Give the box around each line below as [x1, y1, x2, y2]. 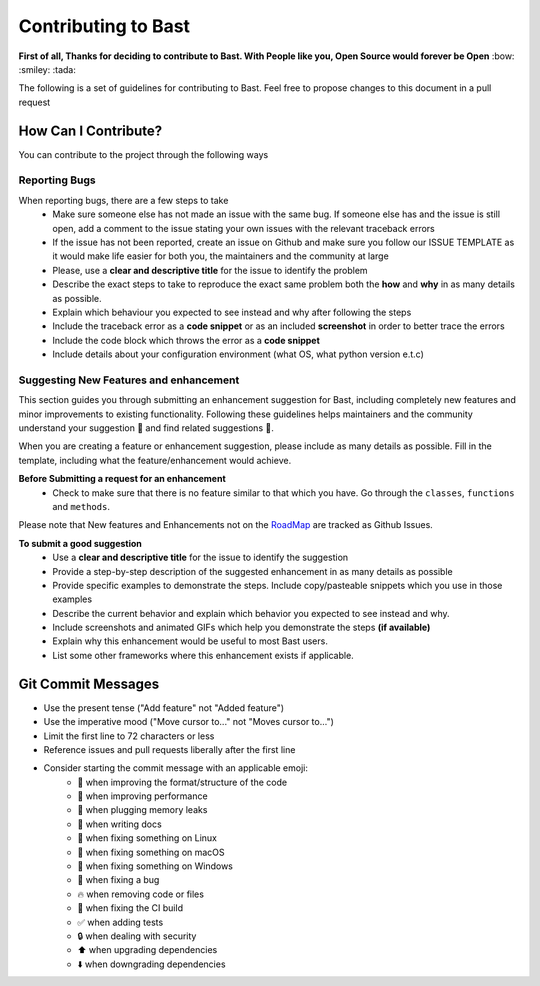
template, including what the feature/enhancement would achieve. [18, 454, 292, 466]
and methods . [52, 500, 110, 512]
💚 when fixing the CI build [77, 902, 184, 914]
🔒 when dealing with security [77, 930, 197, 942]
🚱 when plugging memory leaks [77, 804, 208, 816]
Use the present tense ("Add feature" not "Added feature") [43, 701, 285, 714]
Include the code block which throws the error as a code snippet [52, 334, 320, 346]
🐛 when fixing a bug [77, 874, 160, 886]
